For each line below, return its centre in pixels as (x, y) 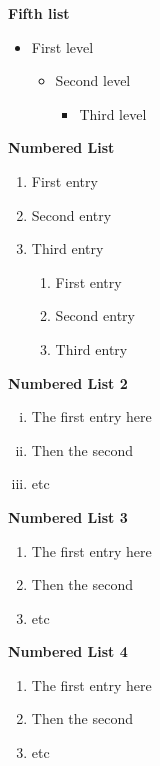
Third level (113, 113)
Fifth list (39, 13)
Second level (93, 80)
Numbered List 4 (68, 651)
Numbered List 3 (68, 516)
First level (62, 46)
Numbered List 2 (68, 382)
